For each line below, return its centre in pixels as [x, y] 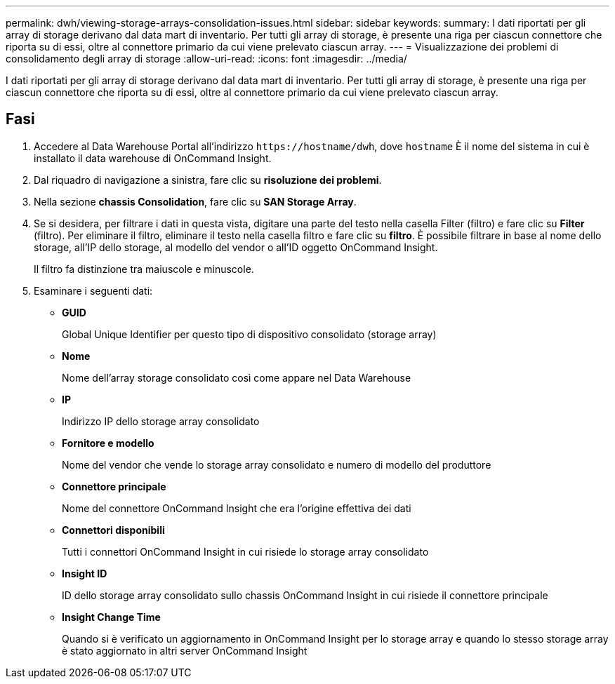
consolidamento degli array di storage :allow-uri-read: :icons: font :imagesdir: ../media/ [206, 59]
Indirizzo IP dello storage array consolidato [161, 421]
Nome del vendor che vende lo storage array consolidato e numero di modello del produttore [277, 464]
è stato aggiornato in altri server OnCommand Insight [185, 650]
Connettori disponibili [113, 530]
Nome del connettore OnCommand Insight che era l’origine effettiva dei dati [237, 508]
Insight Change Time [111, 617]
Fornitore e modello [108, 443]
